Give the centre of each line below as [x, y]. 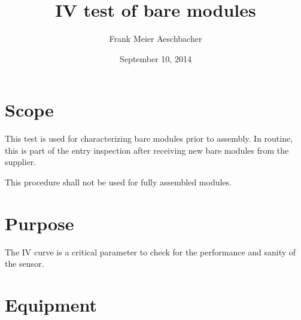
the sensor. [25, 263]
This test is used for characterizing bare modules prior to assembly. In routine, [149, 138]
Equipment [51, 305]
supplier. [21, 162]
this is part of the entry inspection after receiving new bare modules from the [147, 150]
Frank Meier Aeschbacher [156, 39]
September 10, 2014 [156, 58]
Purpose [39, 223]
